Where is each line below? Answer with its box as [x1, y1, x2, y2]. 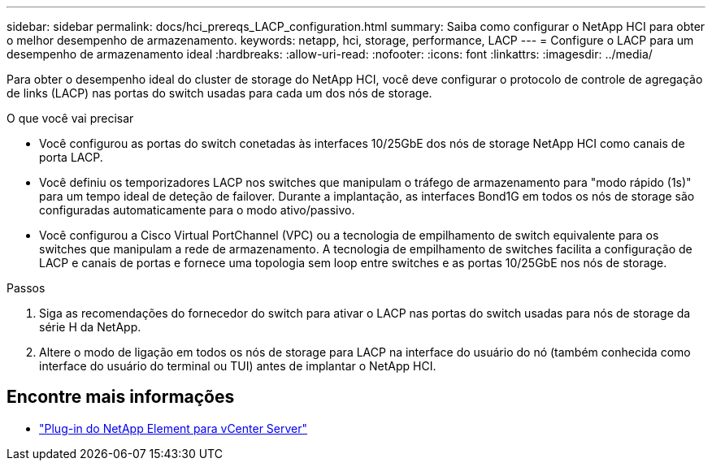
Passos [7, 281, 46, 295]
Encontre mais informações [7, 387, 235, 408]
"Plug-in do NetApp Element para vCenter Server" [39, 421, 308, 435]
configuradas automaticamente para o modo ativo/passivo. [39, 203, 355, 217]
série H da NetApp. [39, 320, 141, 334]
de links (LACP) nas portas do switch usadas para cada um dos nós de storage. [7, 86, 432, 100]
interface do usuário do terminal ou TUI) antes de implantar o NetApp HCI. [39, 359, 436, 373]
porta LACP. [39, 150, 103, 164]
